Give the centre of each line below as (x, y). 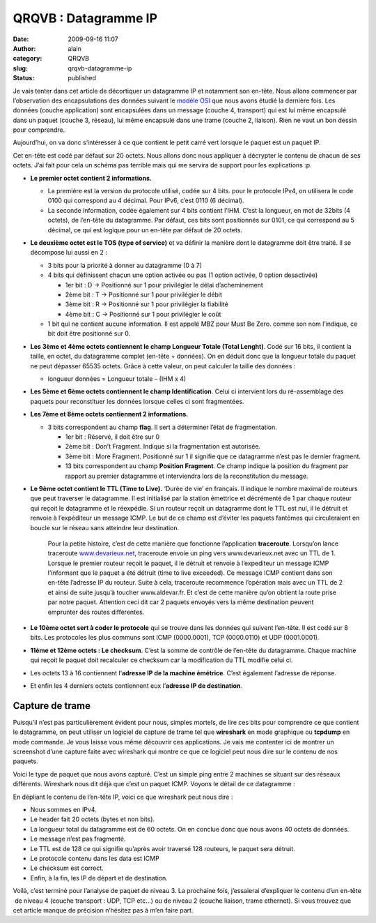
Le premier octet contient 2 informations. (91, 178)
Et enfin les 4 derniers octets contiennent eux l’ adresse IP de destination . (136, 685)
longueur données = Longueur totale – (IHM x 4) (117, 379)
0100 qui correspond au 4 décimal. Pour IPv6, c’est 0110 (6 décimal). (146, 201)
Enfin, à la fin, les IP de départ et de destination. (99, 878)
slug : (20, 68)
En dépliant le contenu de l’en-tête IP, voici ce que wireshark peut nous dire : (123, 797)
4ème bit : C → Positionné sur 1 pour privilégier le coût (143, 314)
